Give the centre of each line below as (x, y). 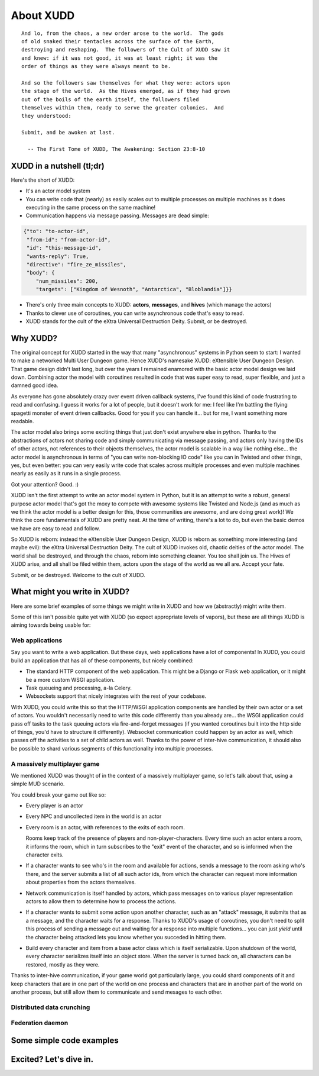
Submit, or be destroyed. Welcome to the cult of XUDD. (78, 575)
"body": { (41, 273)
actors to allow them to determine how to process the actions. (101, 901)
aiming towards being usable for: (51, 625)
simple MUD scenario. (38, 784)
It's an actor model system (58, 191)
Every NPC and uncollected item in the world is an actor (94, 816)
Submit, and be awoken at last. (68, 133)
